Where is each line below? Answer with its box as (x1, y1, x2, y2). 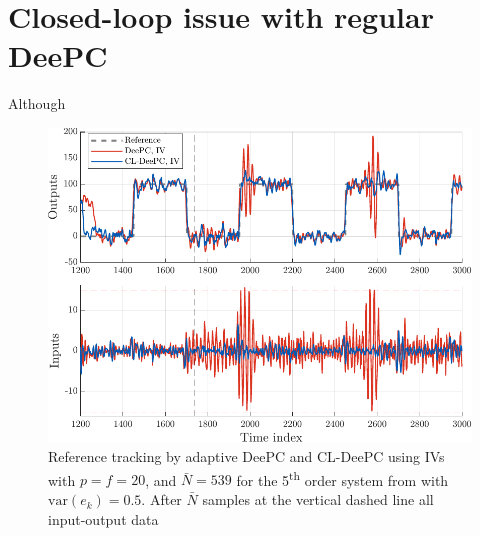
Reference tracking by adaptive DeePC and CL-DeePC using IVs (48, 446, 445, 467)
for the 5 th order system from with (236, 466, 449, 490)
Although (8, 93, 66, 114)
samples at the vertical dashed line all (202, 489, 434, 510)
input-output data (48, 508, 159, 529)
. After (141, 489, 182, 510)
